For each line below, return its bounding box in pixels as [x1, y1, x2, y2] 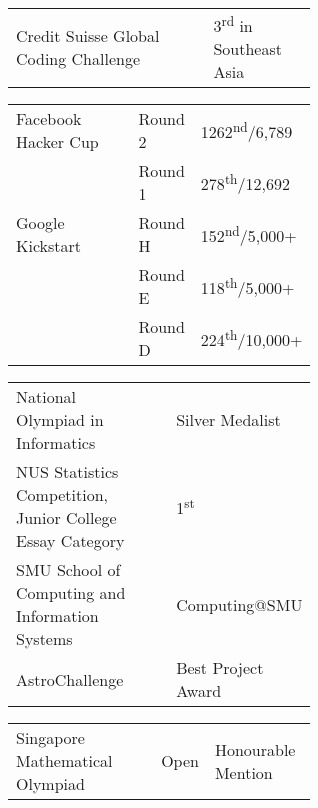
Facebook [16, 107, 82, 131]
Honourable [214, 737, 296, 761]
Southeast [213, 37, 282, 61]
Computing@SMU [176, 592, 303, 616]
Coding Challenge [16, 47, 141, 71]
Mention [214, 760, 273, 784]
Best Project [176, 656, 264, 680]
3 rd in [213, 11, 253, 38]
